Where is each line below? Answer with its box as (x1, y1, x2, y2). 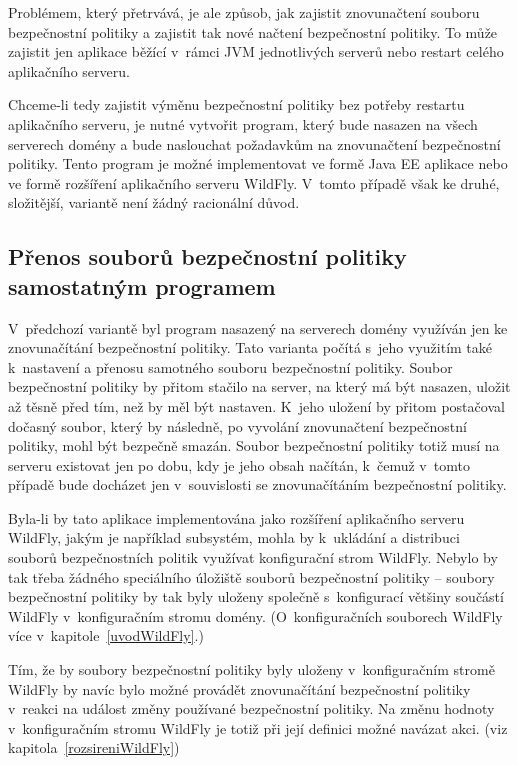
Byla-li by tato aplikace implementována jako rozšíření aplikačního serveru (8, 507, 465, 528)
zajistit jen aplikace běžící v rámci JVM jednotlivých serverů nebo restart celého (8, 41, 504, 62)
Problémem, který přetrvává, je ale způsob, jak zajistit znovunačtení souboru (8, 2, 480, 22)
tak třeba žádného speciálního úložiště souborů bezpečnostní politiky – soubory (8, 566, 495, 587)
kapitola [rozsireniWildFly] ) (8, 737, 180, 758)
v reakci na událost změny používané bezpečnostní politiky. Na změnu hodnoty (8, 698, 495, 719)
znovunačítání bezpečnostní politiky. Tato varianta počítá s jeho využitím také (8, 337, 493, 358)
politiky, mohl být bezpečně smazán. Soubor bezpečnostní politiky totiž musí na (8, 435, 500, 456)
